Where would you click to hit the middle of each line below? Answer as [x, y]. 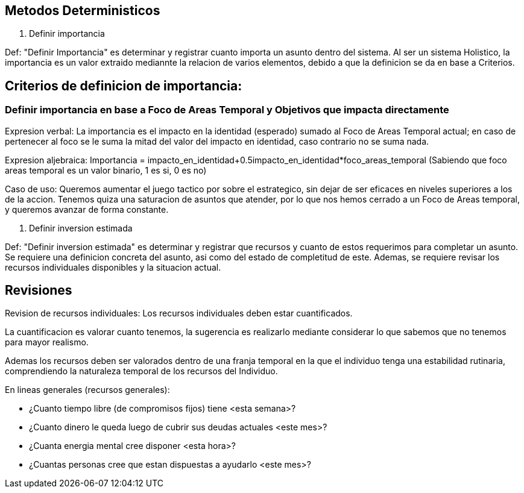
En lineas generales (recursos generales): [87, 390]
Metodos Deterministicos [83, 11]
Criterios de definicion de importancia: [124, 86]
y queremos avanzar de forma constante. [87, 209]
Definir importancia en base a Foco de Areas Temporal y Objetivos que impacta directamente [227, 110]
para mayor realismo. [47, 342]
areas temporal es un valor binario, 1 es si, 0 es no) [106, 170]
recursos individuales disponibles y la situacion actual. [113, 267]
